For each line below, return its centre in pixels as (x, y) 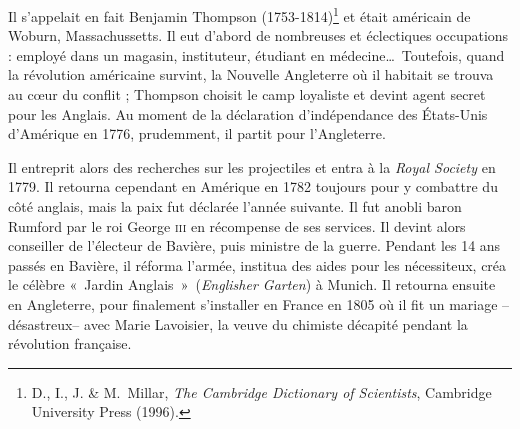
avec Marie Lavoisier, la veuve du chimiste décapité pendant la (276, 323)
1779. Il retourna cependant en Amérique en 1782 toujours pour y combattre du (253, 186)
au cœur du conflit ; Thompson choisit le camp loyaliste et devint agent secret (247, 94)
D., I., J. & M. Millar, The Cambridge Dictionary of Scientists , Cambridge (261, 391)
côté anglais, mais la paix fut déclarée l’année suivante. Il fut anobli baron (235, 206)
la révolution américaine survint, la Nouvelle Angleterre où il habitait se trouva (251, 74)
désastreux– (44, 323)
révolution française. (70, 343)
